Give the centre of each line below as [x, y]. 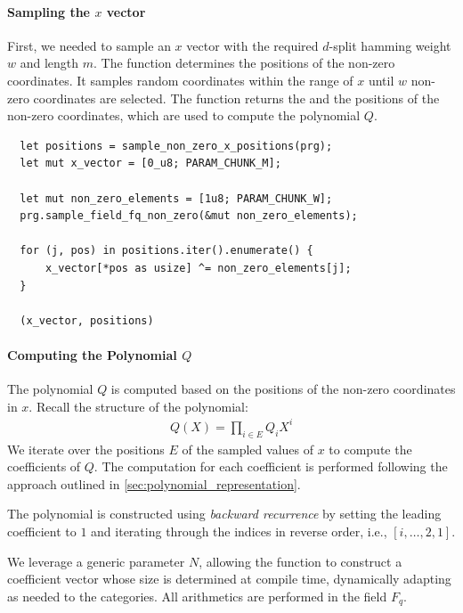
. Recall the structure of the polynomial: [138, 406]
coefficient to [42, 531]
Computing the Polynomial [92, 354]
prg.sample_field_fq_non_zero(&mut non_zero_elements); [189, 216]
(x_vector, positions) [87, 320]
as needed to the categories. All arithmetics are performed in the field [197, 596]
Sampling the [49, 11]
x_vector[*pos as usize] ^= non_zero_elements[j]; [198, 268]
